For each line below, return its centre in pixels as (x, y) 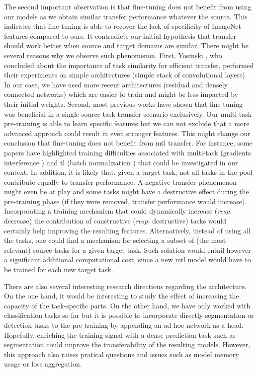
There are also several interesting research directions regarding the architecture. (126, 286)
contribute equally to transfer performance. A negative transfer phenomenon (120, 182)
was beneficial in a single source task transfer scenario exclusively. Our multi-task (128, 113)
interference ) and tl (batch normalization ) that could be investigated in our (121, 162)
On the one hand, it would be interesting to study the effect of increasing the (122, 296)
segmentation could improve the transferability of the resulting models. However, (127, 344)
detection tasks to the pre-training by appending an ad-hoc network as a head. (124, 325)
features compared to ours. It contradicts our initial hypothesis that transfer (120, 36)
